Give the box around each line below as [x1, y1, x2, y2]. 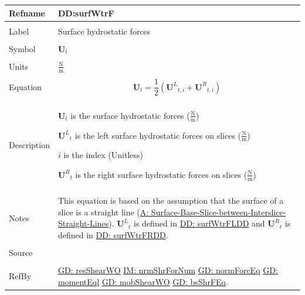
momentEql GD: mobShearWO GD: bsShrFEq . [57, 275, 228, 287]
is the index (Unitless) [63, 149, 144, 161]
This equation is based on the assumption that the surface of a [57, 194, 284, 207]
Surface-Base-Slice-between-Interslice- [151, 205, 286, 218]
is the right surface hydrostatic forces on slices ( [75, 168, 248, 180]
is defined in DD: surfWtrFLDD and [134, 217, 265, 229]
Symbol [9, 42, 36, 54]
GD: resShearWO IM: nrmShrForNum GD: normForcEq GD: [57, 264, 278, 276]
